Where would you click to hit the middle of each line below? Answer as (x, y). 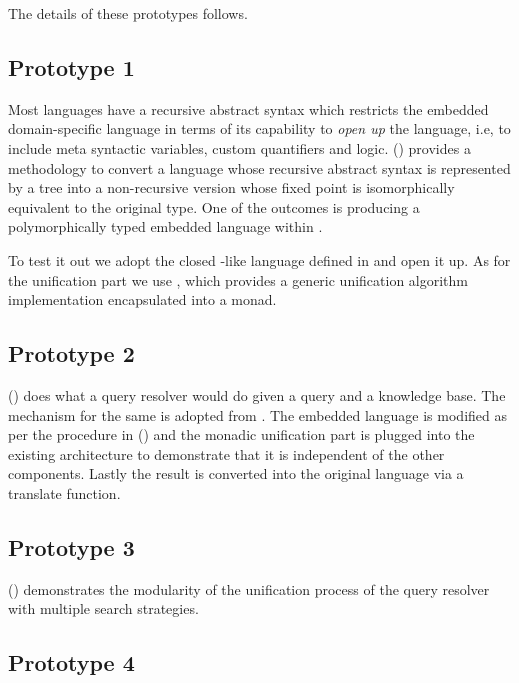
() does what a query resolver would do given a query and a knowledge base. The (257, 394)
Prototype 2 (71, 353)
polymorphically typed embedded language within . (165, 226)
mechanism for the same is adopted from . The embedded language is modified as (257, 414)
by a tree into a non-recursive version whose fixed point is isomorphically (231, 187)
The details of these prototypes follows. (128, 13)
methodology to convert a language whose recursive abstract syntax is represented (259, 167)
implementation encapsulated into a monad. (142, 299)
